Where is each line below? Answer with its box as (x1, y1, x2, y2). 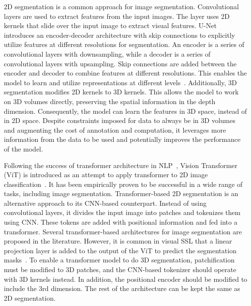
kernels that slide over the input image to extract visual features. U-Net (4, 20, 217, 31)
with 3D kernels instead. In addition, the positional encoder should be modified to (4, 274, 248, 284)
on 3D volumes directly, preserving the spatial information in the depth (4, 96, 216, 106)
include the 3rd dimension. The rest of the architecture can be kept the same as (4, 283, 240, 293)
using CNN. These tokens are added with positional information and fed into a (4, 217, 237, 227)
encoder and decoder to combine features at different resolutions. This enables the (4, 68, 247, 78)
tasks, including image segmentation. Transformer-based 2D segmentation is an (4, 188, 238, 199)
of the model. (4, 143, 43, 153)
